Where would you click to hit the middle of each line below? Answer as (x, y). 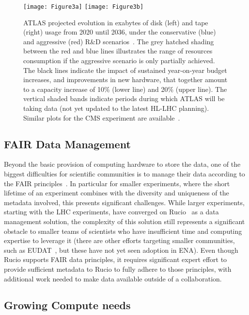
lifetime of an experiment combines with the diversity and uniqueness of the (117, 193)
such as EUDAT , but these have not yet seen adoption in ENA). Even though (121, 250)
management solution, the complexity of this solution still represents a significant (124, 221)
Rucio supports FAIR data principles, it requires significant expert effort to (116, 259)
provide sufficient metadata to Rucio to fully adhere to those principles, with (118, 269)
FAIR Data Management (67, 144)
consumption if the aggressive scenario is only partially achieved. (119, 61)
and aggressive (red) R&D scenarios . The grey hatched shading (119, 41)
